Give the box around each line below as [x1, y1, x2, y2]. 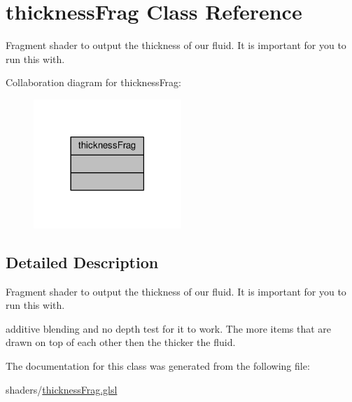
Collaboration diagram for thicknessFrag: [6, 75, 181, 90]
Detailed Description [6, 251, 159, 272]
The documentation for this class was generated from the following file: [6, 358, 310, 373]
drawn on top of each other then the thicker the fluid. [6, 335, 236, 349]
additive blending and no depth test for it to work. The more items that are [6, 321, 332, 335]
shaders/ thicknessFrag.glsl [6, 382, 118, 396]
